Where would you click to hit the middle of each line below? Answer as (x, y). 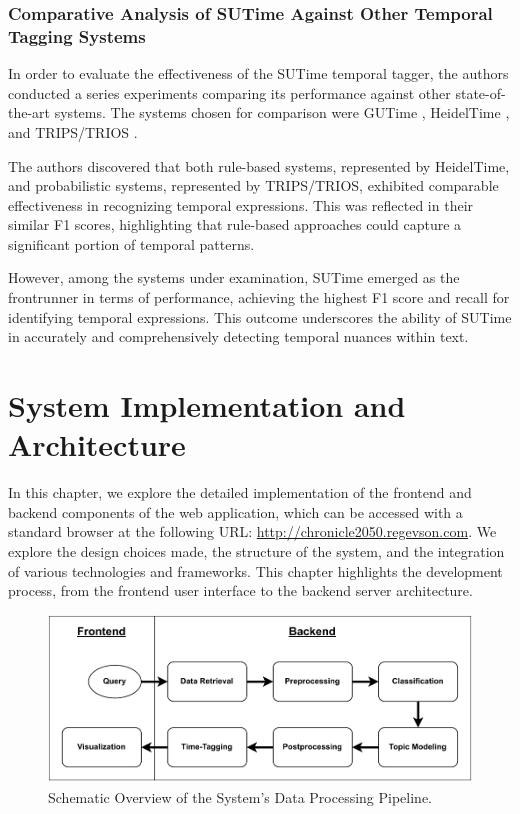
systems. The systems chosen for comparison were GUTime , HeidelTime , (282, 112)
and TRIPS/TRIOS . (73, 131)
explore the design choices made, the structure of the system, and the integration (256, 550)
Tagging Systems (77, 35)
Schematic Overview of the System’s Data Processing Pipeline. (240, 797)
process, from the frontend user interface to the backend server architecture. (240, 590)
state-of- (480, 92)
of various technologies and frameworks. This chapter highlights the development (255, 570)
